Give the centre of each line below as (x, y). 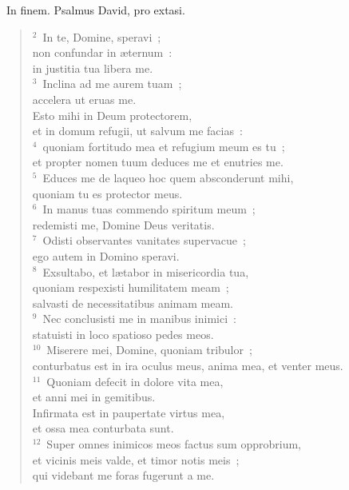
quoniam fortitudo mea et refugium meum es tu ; (164, 146)
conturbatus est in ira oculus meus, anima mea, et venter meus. (188, 366)
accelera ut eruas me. (84, 99)
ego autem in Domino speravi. (106, 255)
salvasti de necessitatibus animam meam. (133, 303)
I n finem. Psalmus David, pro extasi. (96, 10)
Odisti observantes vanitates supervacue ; (144, 240)
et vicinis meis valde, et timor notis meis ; (136, 459)
